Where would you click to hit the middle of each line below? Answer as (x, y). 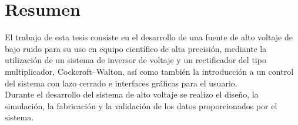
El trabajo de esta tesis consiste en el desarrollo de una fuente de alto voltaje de (149, 37)
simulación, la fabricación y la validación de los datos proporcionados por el (141, 105)
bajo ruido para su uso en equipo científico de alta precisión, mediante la (136, 48)
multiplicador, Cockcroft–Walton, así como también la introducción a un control (149, 71)
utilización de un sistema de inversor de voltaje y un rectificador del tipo (135, 60)
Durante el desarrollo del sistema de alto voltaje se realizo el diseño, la (132, 94)
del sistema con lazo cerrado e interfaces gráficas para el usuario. (121, 83)
